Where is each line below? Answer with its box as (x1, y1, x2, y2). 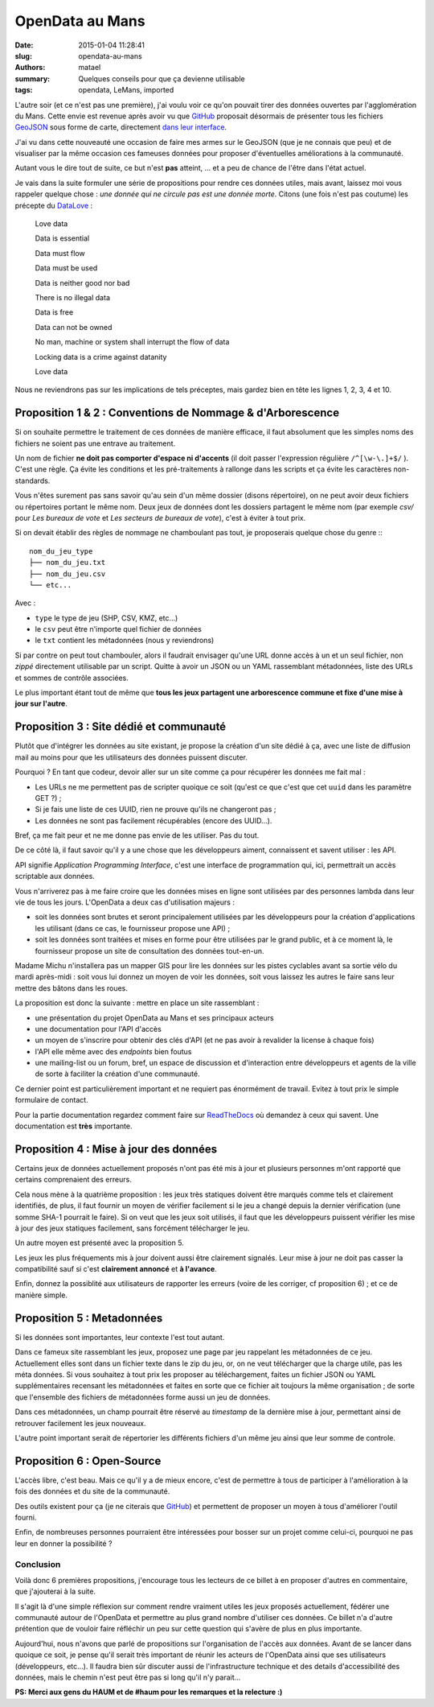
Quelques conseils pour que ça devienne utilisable (78, 73, 245, 84)
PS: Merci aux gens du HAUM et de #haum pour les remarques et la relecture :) (14, 1687, 283, 1697)
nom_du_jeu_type (29, 546, 93, 555)
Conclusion (14, 1558, 61, 1569)
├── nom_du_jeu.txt (29, 558, 106, 567)
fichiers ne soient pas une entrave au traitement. (14, 439, 176, 448)
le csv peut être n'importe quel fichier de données (35, 625, 203, 634)
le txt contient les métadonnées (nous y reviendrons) (35, 636, 215, 645)
